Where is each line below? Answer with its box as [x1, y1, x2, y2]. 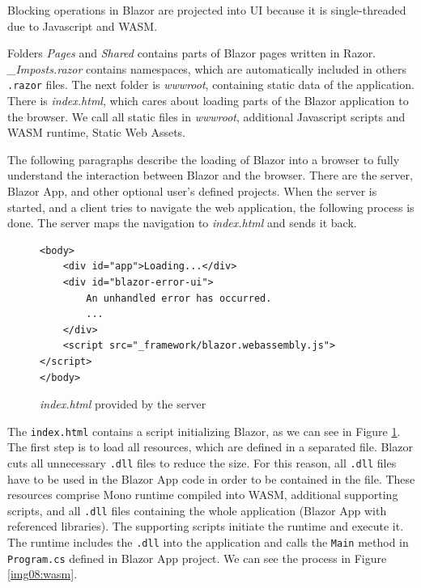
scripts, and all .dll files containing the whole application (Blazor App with [7, 501, 387, 518]
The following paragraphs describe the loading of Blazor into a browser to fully [7, 150, 400, 167]
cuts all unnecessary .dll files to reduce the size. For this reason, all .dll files [7, 454, 397, 471]
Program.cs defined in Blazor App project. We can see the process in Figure [7, 549, 387, 566]
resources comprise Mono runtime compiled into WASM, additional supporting [7, 486, 398, 503]
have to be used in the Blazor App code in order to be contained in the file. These [7, 470, 415, 487]
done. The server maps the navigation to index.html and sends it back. [7, 214, 357, 231]
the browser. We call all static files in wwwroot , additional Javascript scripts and [7, 108, 406, 125]
